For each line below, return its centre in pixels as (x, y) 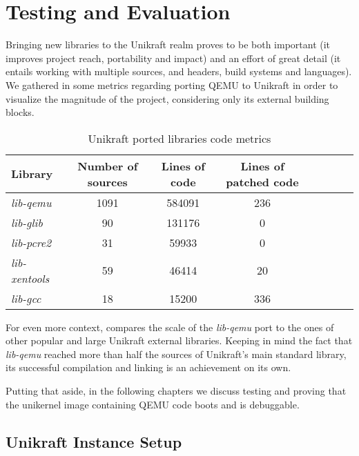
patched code (262, 181)
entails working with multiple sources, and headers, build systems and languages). (179, 71)
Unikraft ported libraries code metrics (179, 138)
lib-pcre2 (31, 242)
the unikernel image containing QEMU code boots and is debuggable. (153, 404)
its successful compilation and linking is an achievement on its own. (148, 367)
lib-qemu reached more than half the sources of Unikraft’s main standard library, (176, 354)
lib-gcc (26, 298)
